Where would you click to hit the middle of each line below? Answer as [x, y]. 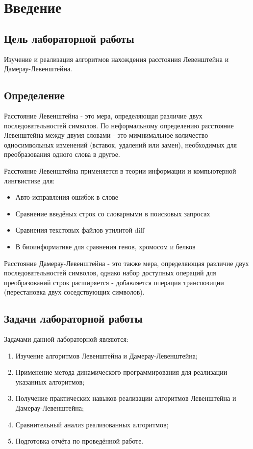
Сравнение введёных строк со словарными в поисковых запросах [113, 213]
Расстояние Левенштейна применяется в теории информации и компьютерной [120, 170]
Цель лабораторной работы [69, 38]
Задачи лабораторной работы [73, 318]
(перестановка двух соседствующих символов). [74, 292]
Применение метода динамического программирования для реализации [121, 372]
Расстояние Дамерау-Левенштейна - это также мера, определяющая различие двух [126, 263]
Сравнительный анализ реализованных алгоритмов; [92, 424]
